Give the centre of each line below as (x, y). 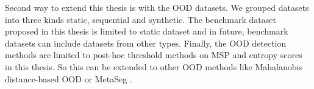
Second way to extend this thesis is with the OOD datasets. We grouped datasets (157, 7)
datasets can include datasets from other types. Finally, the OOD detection (146, 43)
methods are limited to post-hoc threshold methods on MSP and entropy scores (154, 55)
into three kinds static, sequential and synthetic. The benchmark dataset (141, 19)
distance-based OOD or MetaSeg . (69, 78)
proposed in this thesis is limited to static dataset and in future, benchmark (147, 31)
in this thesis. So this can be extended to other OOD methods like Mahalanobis (154, 66)
